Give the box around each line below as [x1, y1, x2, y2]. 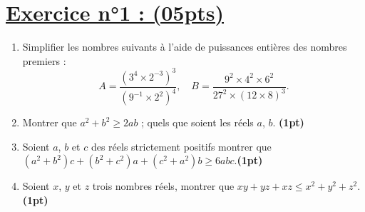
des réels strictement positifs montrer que [91, 138, 272, 153]
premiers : [22, 53, 66, 68]
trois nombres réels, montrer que [92, 178, 235, 193]
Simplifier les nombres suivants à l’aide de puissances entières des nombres [22, 39, 347, 54]
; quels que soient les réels [141, 115, 254, 130]
